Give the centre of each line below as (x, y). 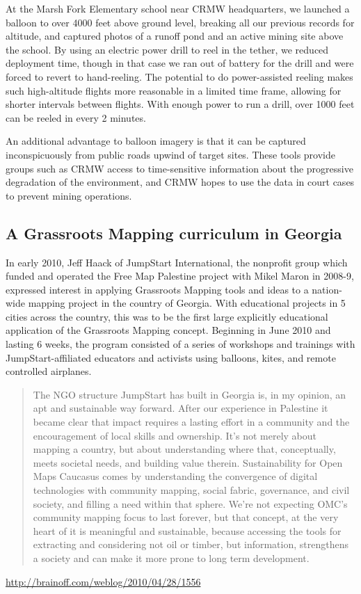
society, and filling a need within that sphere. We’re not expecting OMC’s (190, 503)
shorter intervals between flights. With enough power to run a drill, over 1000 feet (180, 104)
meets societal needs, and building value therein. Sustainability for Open (188, 462)
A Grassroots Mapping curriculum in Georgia (174, 233)
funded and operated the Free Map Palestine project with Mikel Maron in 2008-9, (180, 276)
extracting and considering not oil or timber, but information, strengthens (191, 544)
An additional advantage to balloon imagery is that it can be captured (156, 141)
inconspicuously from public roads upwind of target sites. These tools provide (170, 154)
